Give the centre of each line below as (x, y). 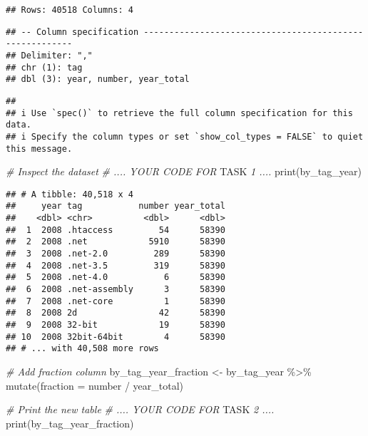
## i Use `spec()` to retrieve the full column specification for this (179, 113)
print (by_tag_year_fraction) (70, 423)
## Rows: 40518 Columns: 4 (70, 10)
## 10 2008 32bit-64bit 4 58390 (116, 337)
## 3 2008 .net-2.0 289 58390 (116, 254)
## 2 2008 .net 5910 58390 (116, 242)
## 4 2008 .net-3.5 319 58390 (116, 265)
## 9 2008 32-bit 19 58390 (116, 325)
